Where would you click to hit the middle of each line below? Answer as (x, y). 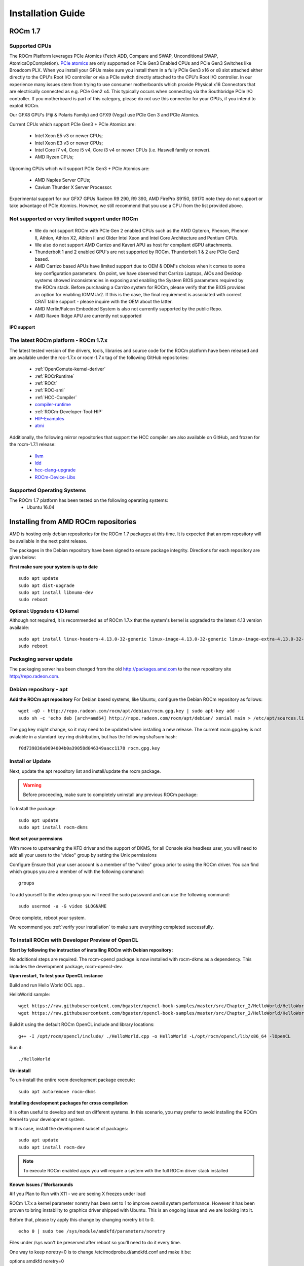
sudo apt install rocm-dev (52, 1147)
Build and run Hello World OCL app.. (47, 985)
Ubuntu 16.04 (41, 507)
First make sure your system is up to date (54, 567)
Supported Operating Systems (48, 490)
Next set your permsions (36, 839)
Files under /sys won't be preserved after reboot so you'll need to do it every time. (95, 1243)
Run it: (16, 1047)
